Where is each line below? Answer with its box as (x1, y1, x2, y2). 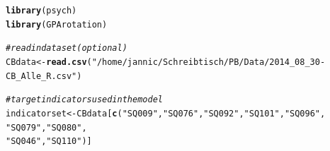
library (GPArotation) (6, 19, 108, 30)
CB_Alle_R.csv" (6, 71, 77, 81)
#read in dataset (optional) (6, 43, 127, 54)
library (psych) (6, 6, 77, 16)
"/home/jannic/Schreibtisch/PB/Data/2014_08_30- (91, 56, 326, 67)
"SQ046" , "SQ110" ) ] (6, 136, 92, 147)
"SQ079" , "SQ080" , (6, 122, 87, 133)
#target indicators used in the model (6, 95, 163, 105)
